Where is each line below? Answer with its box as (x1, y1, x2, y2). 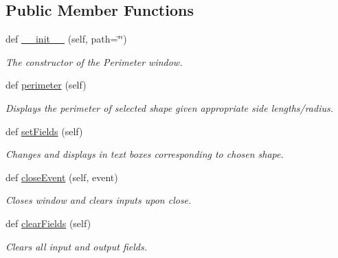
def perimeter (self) (5, 78, 87, 92)
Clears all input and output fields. (5, 239, 147, 253)
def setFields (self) (5, 124, 83, 138)
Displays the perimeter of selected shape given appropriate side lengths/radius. (5, 100, 334, 115)
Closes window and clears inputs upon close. (5, 193, 192, 207)
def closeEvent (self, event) (5, 169, 118, 184)
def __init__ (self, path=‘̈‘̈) (5, 32, 127, 46)
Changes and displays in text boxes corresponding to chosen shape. (5, 147, 284, 161)
